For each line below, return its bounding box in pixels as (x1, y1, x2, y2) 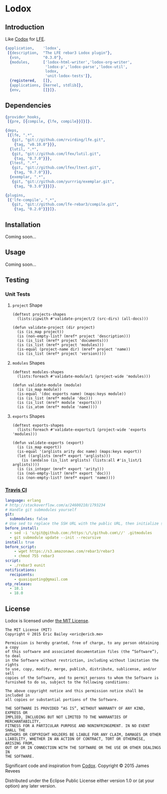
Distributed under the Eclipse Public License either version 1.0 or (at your (5, 778, 155, 784)
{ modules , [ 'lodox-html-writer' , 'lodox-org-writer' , (9, 59, 133, 65)
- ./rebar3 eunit (9, 563, 46, 568)
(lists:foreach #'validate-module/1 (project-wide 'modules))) (17, 374, 151, 379)
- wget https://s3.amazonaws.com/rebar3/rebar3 (14, 549, 114, 554)
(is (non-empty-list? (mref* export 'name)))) (17, 475, 115, 480)
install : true (5, 540, 35, 545)
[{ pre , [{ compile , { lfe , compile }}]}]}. (7, 119, 92, 124)
